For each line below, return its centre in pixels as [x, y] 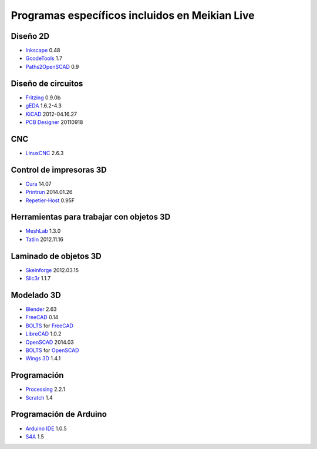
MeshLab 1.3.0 [43, 231]
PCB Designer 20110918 [54, 122]
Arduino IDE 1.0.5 [46, 428]
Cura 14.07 [39, 184]
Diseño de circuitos [47, 83]
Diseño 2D [30, 36]
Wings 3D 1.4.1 [43, 358]
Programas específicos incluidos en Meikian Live [133, 15]
